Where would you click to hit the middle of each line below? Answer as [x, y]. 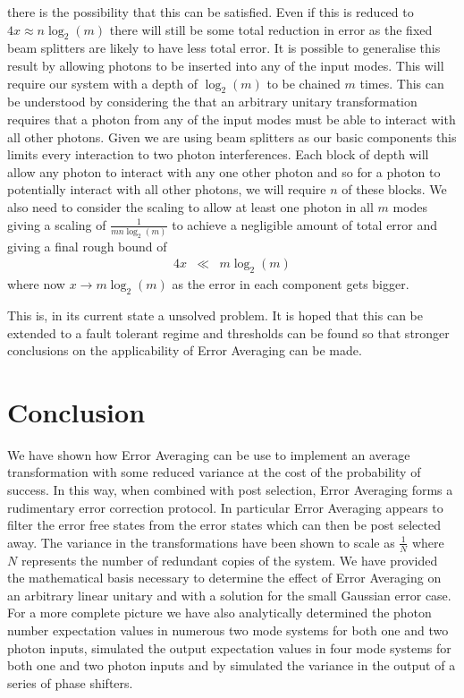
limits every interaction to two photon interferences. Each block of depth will [218, 154]
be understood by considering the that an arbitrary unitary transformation [212, 102]
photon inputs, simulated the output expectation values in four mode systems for [229, 647]
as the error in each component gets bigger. [291, 284]
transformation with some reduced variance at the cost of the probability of [214, 472]
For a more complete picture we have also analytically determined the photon [219, 613]
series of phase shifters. [70, 682]
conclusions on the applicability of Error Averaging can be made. [185, 350]
